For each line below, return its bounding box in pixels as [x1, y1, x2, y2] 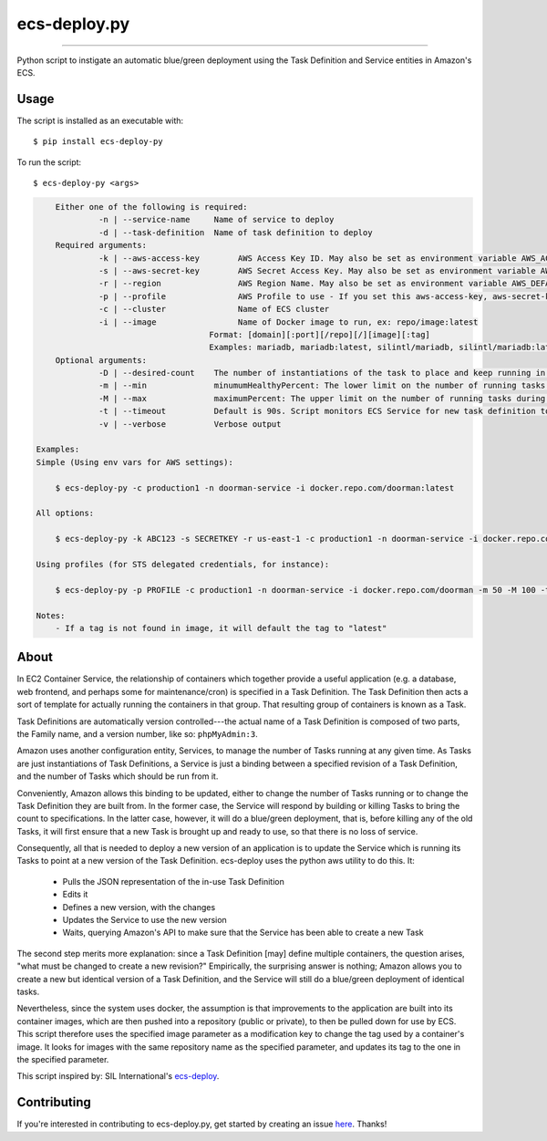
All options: [36, 508, 95, 519]
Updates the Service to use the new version [62, 915, 227, 926]
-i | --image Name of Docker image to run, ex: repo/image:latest [98, 316, 479, 327]
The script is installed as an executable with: [16, 115, 184, 126]
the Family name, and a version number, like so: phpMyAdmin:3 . [16, 728, 259, 739]
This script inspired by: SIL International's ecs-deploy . [16, 1071, 220, 1082]
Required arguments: [55, 240, 148, 251]
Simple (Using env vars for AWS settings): [36, 457, 234, 467]
